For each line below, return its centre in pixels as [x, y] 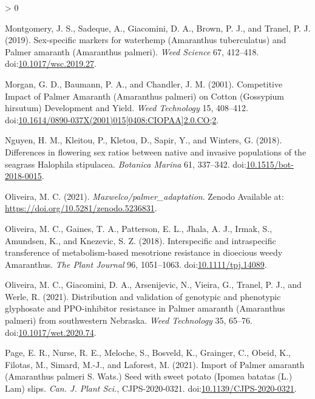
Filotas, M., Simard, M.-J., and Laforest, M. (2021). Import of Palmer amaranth [155, 364]
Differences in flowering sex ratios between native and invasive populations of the [156, 152]
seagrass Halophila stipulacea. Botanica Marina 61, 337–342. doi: [126, 164]
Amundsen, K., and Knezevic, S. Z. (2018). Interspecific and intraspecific [141, 240]
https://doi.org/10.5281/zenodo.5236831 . [81, 208]
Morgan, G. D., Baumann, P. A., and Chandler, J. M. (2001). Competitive [144, 84]
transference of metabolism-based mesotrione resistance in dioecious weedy [144, 252]
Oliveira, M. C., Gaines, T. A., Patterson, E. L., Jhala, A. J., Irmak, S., [139, 228]
